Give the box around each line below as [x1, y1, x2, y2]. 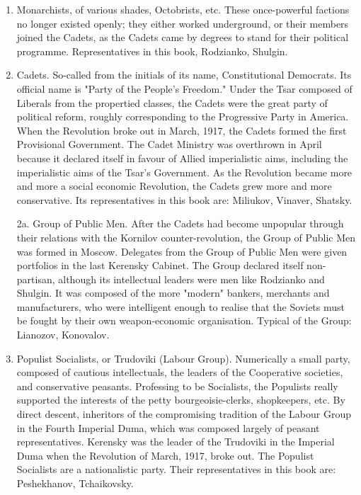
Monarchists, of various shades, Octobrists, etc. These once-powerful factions [16, 2, 350, 16]
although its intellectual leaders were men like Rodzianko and [58, 271, 325, 286]
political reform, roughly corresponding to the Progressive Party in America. [16, 109, 349, 124]
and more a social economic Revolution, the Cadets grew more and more [16, 178, 332, 193]
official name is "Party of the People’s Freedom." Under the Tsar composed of [16, 81, 353, 96]
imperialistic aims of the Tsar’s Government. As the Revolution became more [16, 164, 353, 179]
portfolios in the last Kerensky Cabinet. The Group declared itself [16, 258, 304, 273]
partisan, [16, 271, 55, 286]
